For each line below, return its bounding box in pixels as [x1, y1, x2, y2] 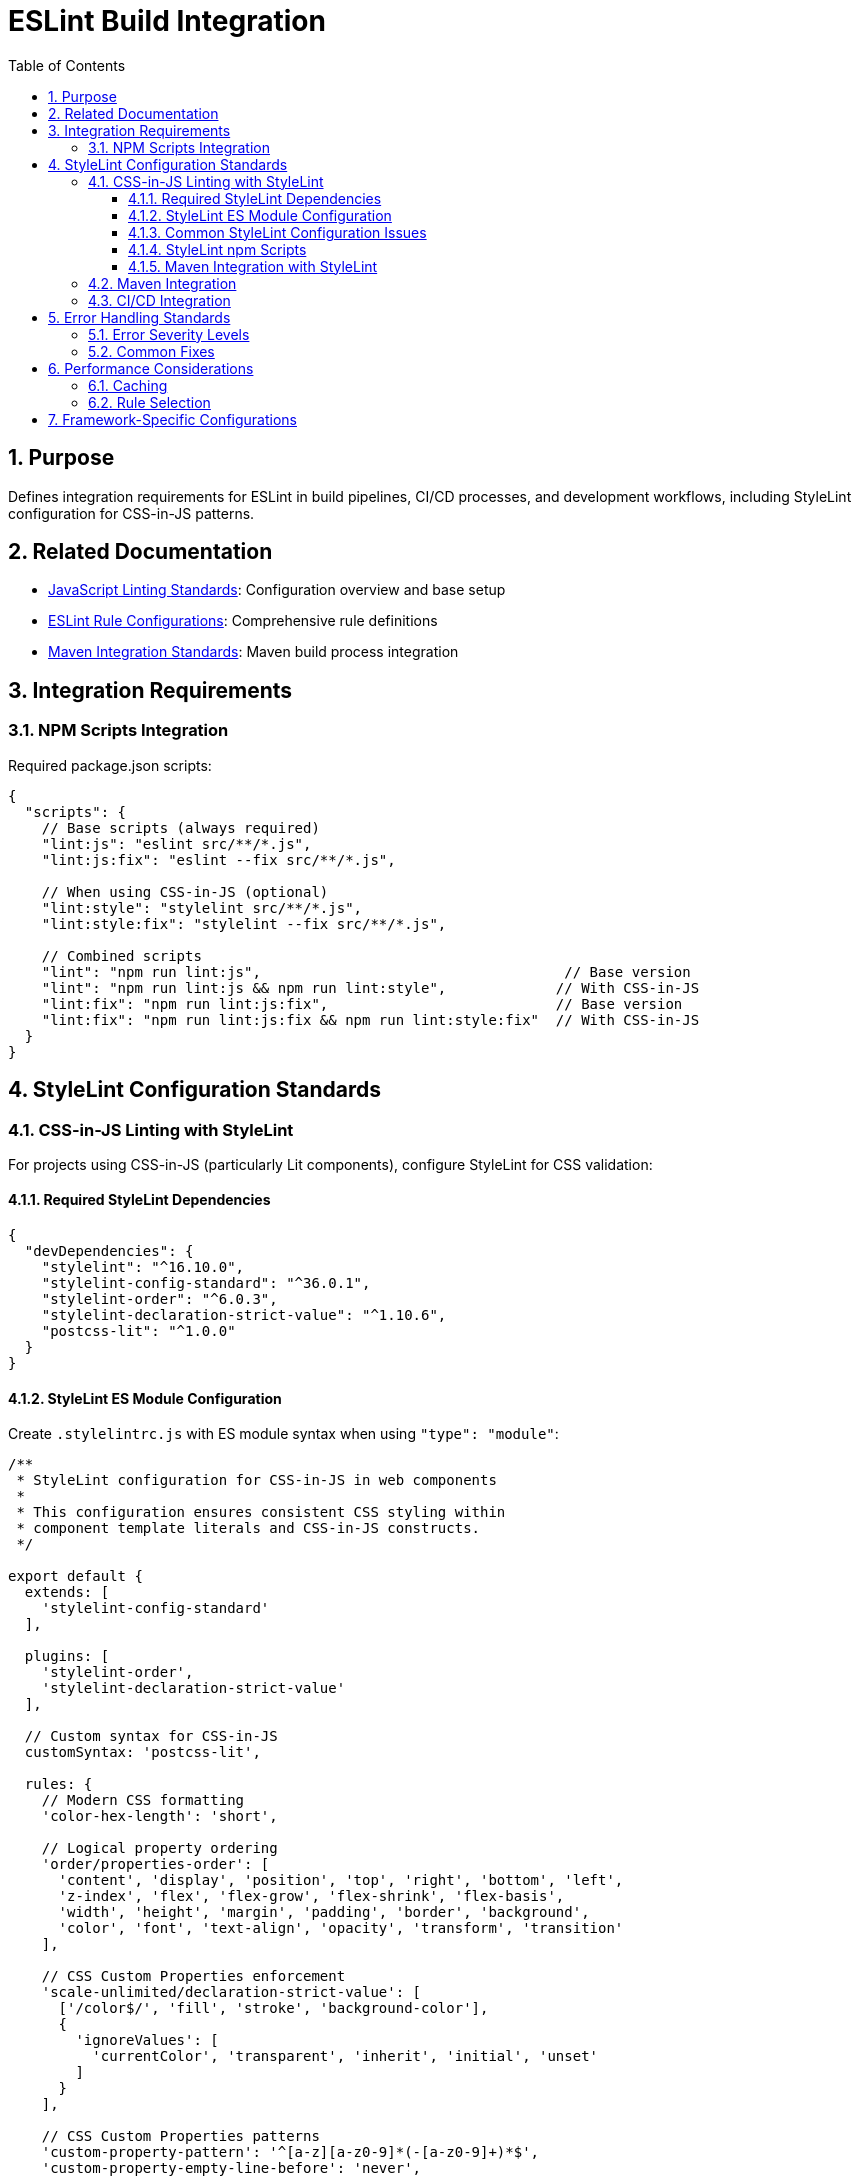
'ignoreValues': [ [75, 2032, 219, 2049]
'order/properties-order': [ [41, 1856, 270, 1873]
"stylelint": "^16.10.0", [41, 1259, 245, 1276]
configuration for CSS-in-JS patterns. [8, 504, 255, 522]
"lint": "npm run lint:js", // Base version [41, 963, 691, 980]
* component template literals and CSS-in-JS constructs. [16, 1520, 481, 1537]
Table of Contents [8, 56, 126, 74]
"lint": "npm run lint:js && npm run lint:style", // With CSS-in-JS [41, 979, 700, 996]
